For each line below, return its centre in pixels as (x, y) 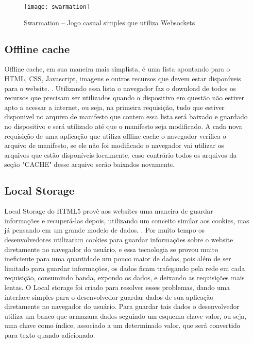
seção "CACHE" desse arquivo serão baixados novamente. (90, 164)
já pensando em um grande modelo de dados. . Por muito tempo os (104, 230)
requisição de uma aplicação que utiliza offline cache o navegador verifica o (115, 135)
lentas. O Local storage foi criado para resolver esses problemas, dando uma (117, 287)
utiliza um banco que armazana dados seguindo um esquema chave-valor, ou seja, (126, 316)
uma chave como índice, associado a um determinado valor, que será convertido (122, 325)
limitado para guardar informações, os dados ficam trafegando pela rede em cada (125, 268)
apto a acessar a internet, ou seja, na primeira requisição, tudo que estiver (115, 107)
